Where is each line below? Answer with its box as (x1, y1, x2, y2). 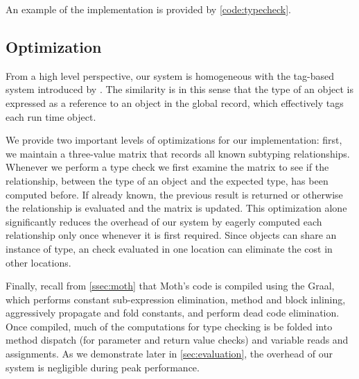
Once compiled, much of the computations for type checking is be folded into (6, 319, 333, 333)
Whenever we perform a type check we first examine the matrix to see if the (6, 160, 329, 174)
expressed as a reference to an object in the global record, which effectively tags (6, 95, 344, 110)
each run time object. (6, 109, 96, 124)
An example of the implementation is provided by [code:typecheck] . (6, 2, 291, 16)
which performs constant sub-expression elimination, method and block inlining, (6, 292, 346, 306)
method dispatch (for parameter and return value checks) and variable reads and (6, 332, 349, 347)
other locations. (6, 255, 71, 269)
